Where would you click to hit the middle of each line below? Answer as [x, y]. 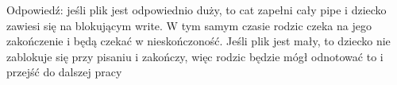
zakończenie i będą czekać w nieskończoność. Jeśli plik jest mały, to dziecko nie [198, 41]
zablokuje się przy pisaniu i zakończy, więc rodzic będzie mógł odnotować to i [195, 56]
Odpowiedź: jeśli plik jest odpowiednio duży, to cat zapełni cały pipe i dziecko [197, 10]
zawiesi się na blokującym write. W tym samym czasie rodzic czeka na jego [189, 25]
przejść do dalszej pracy [64, 72]
